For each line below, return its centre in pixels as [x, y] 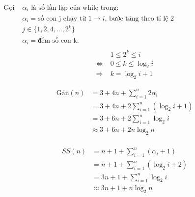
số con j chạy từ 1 [65, 18]
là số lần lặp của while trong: [75, 8]
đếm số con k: [58, 40]
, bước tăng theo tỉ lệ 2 [139, 18]
